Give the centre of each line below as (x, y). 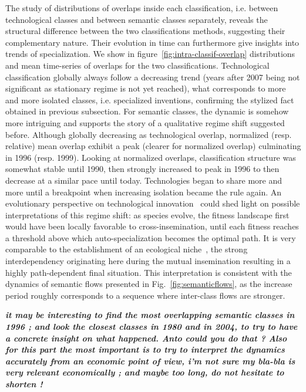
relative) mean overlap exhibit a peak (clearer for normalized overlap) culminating (153, 146)
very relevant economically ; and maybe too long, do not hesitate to (145, 372)
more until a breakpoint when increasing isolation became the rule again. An (144, 192)
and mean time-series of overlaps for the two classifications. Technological (137, 65)
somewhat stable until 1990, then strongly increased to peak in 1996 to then (142, 169)
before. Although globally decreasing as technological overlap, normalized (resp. (149, 134)
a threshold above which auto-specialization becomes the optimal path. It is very (151, 237)
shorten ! (24, 384)
